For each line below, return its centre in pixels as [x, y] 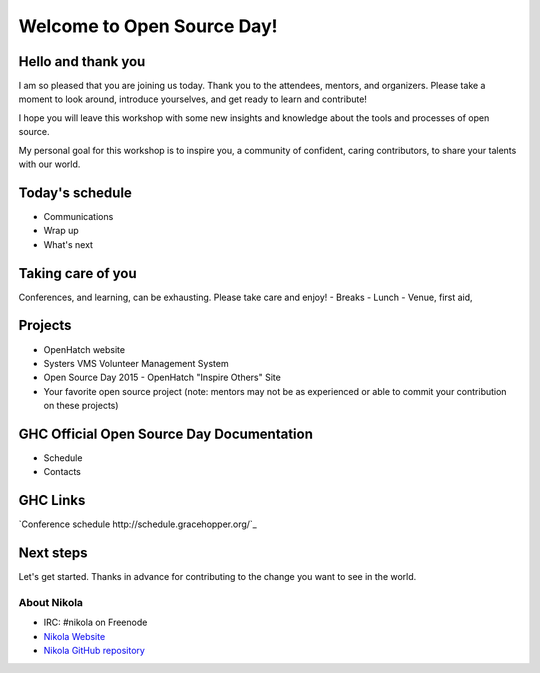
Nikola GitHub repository [94, 651]
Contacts [62, 472]
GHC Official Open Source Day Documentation [166, 433]
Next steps [53, 553]
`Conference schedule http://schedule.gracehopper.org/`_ [137, 524]
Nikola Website [74, 636]
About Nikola [51, 602]
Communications [78, 216]
